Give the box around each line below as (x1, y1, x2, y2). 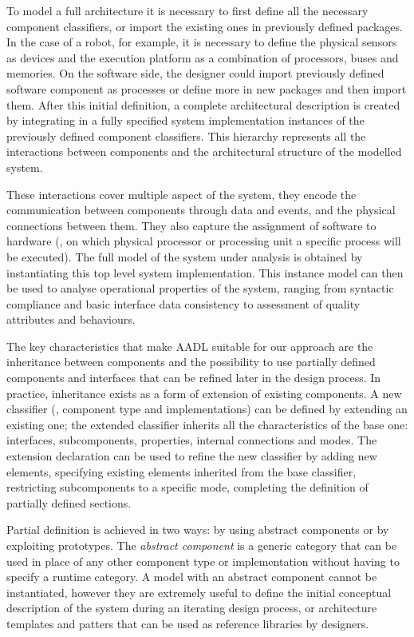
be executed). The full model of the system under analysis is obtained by (6, 248, 363, 265)
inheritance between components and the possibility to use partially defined (6, 353, 376, 370)
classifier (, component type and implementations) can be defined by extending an (6, 400, 408, 417)
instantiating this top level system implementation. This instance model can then (6, 264, 404, 281)
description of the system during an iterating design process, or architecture (6, 599, 377, 616)
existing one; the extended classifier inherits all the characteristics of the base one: (6, 416, 408, 432)
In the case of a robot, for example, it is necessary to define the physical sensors (6, 34, 397, 50)
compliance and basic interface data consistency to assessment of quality (6, 295, 361, 312)
